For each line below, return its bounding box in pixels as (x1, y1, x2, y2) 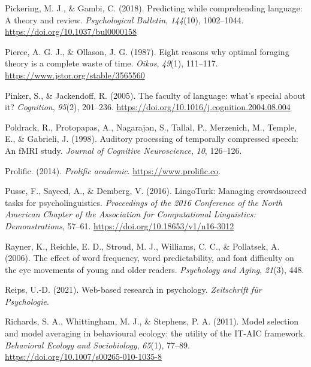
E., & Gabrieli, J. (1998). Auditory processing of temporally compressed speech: (5, 132, 298, 145)
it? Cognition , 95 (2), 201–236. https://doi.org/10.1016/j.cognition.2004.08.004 (5, 101, 291, 113)
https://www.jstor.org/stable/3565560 (5, 68, 145, 81)
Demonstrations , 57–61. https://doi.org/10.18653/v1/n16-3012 (5, 219, 234, 232)
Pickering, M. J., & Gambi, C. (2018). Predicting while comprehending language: (5, 2, 303, 14)
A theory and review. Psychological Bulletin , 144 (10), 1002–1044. (5, 13, 244, 26)
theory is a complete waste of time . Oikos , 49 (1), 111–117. (5, 57, 218, 69)
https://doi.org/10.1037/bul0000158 (5, 25, 137, 38)
